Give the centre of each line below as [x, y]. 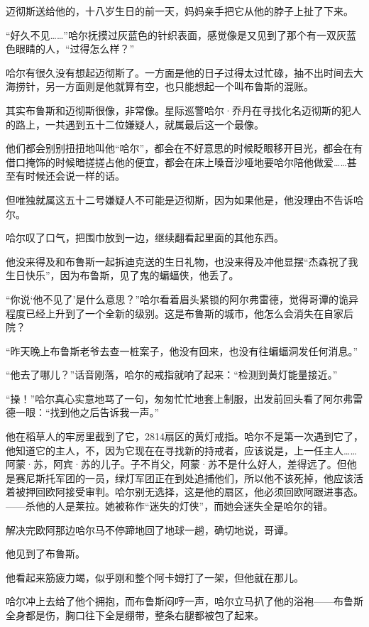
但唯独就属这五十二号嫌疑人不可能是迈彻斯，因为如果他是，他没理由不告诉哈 [184, 199]
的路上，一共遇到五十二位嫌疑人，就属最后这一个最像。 [135, 124]
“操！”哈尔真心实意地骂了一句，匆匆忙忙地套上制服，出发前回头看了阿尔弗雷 [184, 398]
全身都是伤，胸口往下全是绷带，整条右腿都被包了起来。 [135, 615]
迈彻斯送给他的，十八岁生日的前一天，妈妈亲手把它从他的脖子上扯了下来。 [180, 11]
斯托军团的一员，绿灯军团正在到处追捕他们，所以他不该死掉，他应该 [194, 478]
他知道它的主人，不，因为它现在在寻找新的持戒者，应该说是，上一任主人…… [181, 450]
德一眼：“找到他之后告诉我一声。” [83, 412]
